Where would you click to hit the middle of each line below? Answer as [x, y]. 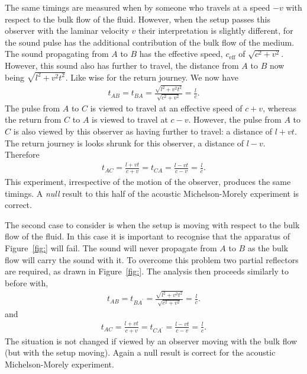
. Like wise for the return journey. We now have [152, 77]
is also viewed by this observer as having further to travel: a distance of [143, 131]
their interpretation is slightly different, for [216, 31]
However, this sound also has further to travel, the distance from [122, 65]
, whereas [280, 108]
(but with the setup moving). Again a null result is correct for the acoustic [140, 352]
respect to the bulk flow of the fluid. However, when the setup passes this [138, 19]
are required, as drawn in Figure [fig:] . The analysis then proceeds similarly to [147, 271]
